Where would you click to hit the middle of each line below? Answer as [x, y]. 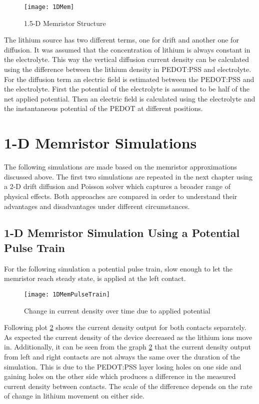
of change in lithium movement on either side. [74, 396]
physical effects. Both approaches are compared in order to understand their [121, 196]
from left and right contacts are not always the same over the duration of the [122, 356]
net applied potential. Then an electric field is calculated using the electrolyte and [130, 98]
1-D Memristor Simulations [100, 143]
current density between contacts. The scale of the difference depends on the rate [128, 386]
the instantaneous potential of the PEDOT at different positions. [103, 108]
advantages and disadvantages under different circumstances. [97, 206]
